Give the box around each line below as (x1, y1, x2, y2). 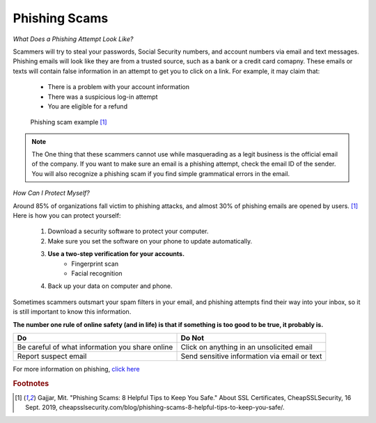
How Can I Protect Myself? (13, 189, 90, 198)
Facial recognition (71, 269, 123, 278)
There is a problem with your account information (47, 83, 189, 91)
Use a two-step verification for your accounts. (47, 250, 185, 258)
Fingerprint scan (71, 260, 118, 268)
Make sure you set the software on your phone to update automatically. (47, 237, 253, 245)
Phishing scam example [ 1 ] (30, 118, 107, 127)
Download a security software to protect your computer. (47, 227, 209, 236)
